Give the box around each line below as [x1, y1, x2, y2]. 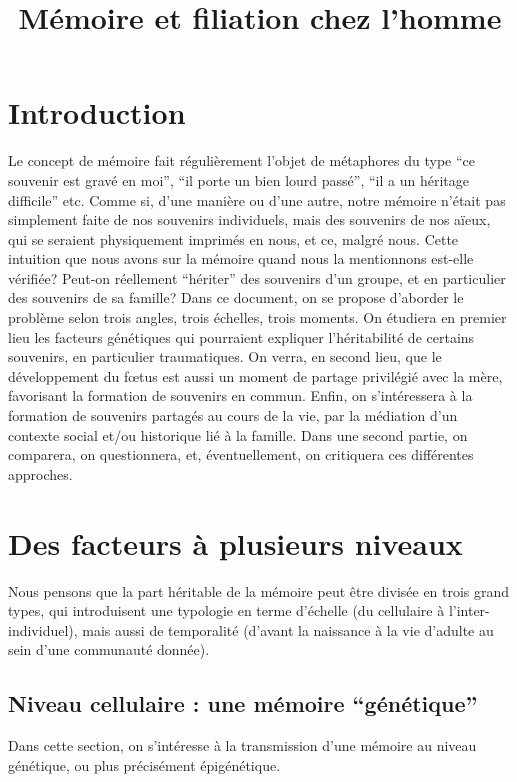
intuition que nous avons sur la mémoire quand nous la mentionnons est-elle [8, 248, 474, 269]
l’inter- [448, 600, 490, 621]
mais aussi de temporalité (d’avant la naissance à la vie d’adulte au [82, 619, 494, 640]
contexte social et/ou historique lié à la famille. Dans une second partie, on [8, 424, 468, 445]
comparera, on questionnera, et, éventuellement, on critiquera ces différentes [8, 444, 474, 465]
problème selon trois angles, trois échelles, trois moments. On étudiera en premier [8, 307, 507, 328]
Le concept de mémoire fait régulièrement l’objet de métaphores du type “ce [8, 150, 476, 171]
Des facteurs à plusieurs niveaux [8, 522, 463, 563]
